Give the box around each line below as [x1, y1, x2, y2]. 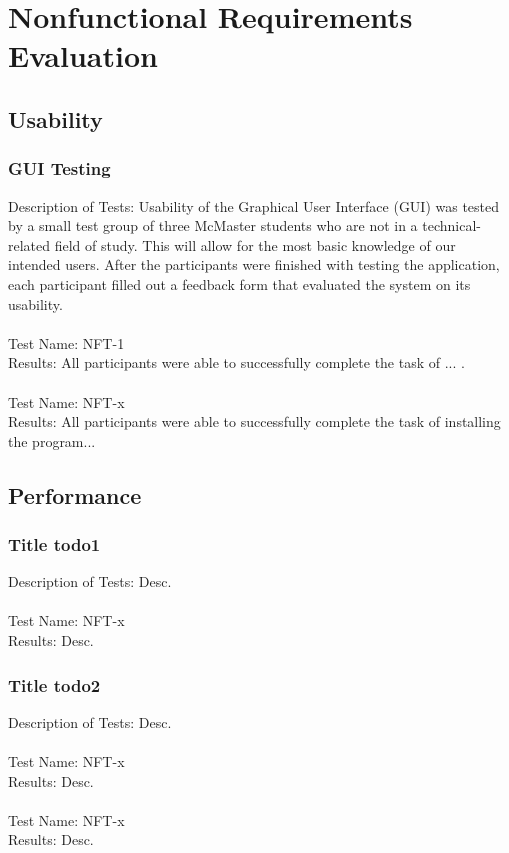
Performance [8, 479, 142, 510]
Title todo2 [8, 672, 101, 697]
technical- [422, 215, 482, 236]
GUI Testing [8, 156, 111, 181]
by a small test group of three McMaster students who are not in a [8, 215, 418, 236]
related [8, 234, 51, 255]
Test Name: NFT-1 [8, 332, 125, 353]
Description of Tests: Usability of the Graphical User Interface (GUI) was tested [8, 195, 500, 216]
